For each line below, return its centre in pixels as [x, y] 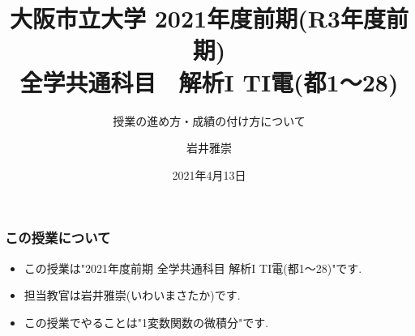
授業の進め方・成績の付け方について [209, 120]
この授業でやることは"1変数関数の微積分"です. [146, 322]
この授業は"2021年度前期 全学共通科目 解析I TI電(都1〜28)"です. [193, 268]
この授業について [58, 238]
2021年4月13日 [209, 174]
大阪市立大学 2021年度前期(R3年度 [198, 18]
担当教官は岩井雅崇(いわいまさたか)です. [132, 295]
